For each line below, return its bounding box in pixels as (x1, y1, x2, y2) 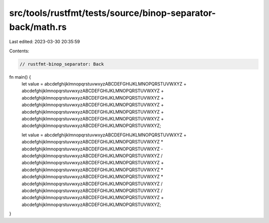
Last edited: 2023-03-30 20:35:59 (9, 39, 80, 45)
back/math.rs (9, 21, 67, 32)
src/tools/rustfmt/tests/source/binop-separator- (9, 7, 216, 18)
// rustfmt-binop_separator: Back (19, 61, 104, 67)
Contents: (9, 48, 29, 54)
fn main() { (9, 74, 31, 80)
